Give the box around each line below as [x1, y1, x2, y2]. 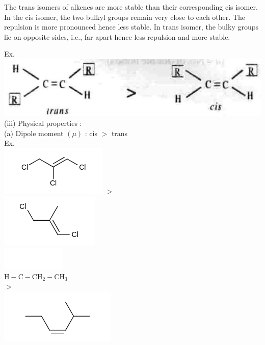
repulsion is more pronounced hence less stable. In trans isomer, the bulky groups [4, 21, 259, 32]
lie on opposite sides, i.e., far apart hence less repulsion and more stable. [4, 31, 230, 42]
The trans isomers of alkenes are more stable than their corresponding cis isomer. [4, 2, 258, 12]
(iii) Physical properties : [4, 117, 82, 128]
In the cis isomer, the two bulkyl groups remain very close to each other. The [4, 11, 245, 22]
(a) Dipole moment [4, 127, 64, 138]
